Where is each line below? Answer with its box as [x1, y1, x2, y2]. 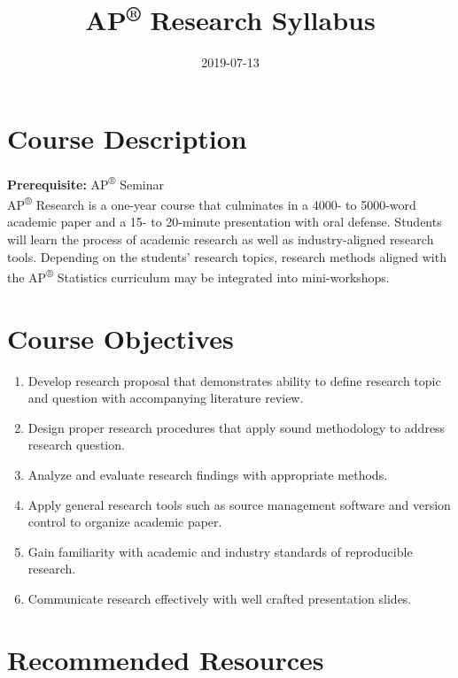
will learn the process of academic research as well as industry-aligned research [7, 230, 434, 249]
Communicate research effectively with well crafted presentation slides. [27, 589, 412, 607]
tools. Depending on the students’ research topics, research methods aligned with [7, 247, 446, 266]
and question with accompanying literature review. [27, 389, 304, 407]
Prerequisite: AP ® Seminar [7, 172, 165, 193]
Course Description [7, 120, 247, 157]
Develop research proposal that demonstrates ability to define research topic [27, 371, 441, 389]
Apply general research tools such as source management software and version [27, 495, 451, 513]
